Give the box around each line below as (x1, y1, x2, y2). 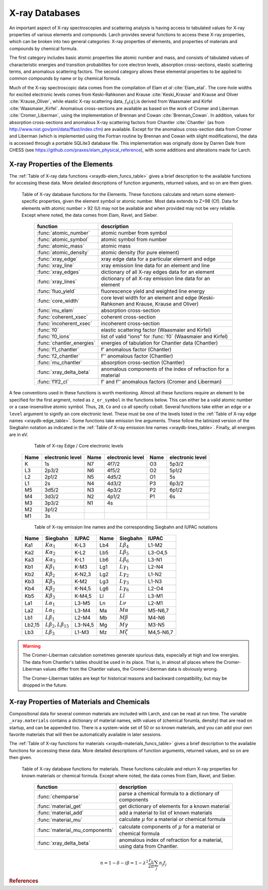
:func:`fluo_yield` (37, 288, 76, 295)
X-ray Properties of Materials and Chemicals (9, 698, 150, 706)
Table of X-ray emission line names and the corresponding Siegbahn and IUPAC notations (34, 524, 218, 530)
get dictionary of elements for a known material (119, 803, 230, 810)
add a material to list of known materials (119, 809, 212, 816)
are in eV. (9, 432, 28, 438)
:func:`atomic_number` (37, 230, 90, 237)
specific (21, 198, 38, 204)
